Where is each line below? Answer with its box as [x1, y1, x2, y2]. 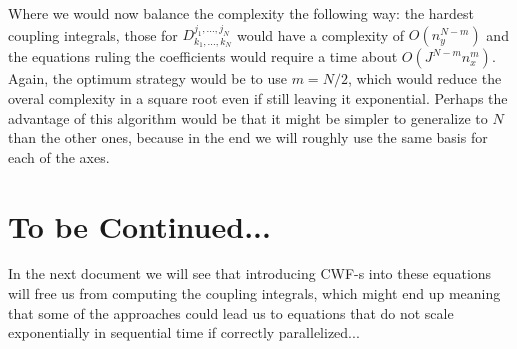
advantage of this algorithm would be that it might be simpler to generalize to [8, 107, 488, 128]
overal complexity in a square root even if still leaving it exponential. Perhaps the [8, 87, 508, 108]
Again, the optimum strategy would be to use [8, 68, 288, 89]
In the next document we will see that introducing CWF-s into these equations [8, 263, 492, 284]
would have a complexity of [236, 24, 405, 45]
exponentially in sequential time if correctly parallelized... [8, 322, 360, 343]
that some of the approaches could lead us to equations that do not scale [8, 302, 454, 323]
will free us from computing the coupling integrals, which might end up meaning [8, 283, 501, 304]
